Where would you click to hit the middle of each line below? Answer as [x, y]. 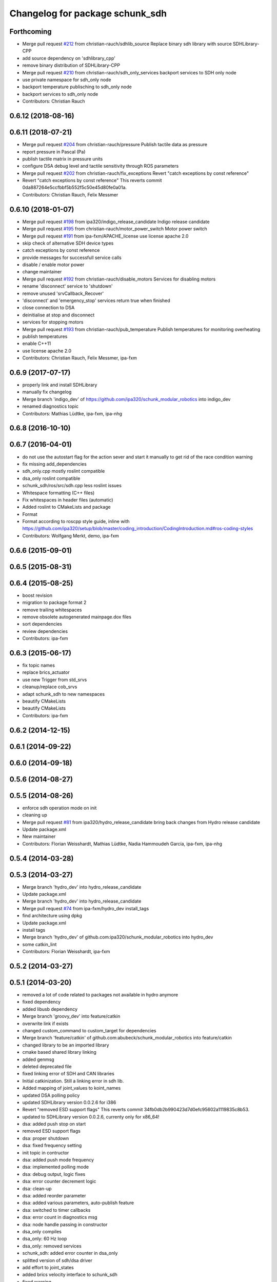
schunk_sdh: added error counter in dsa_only [70, 1253]
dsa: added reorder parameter [54, 1196]
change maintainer [42, 272]
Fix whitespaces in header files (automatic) [68, 499]
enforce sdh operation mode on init [60, 808]
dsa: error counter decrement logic [59, 1181]
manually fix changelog [47, 392]
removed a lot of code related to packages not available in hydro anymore [100, 995]
